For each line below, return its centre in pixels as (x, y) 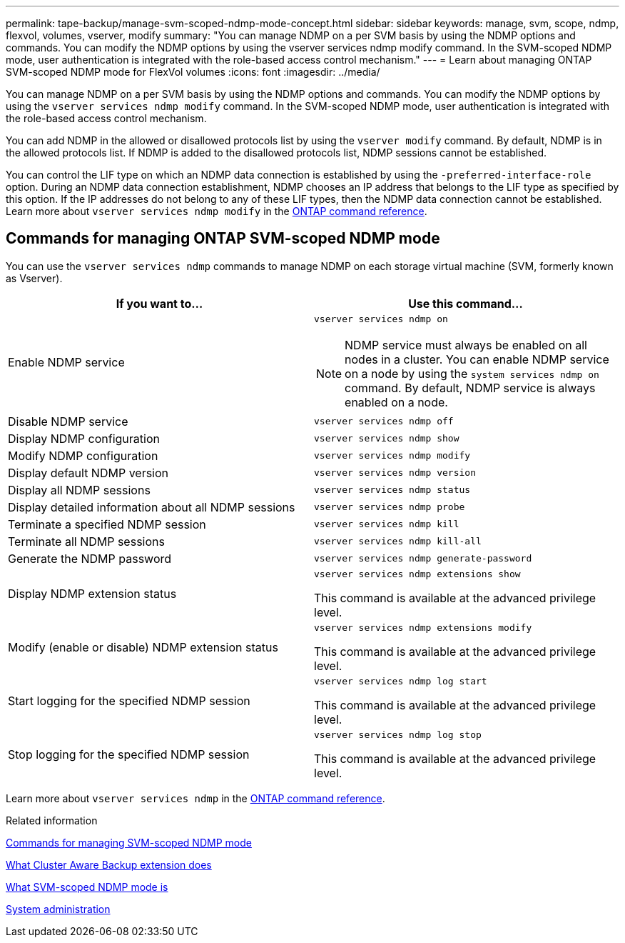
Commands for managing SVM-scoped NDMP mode (129, 842)
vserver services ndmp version (395, 473)
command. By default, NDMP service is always (470, 388)
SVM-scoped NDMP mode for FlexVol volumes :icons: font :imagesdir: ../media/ (193, 72)
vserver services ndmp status (392, 490)
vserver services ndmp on (381, 319)
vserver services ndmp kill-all (398, 542)
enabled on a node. (396, 402)
